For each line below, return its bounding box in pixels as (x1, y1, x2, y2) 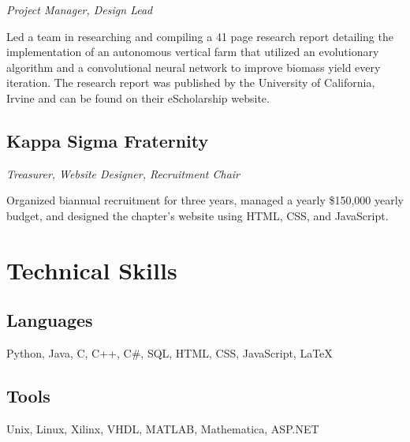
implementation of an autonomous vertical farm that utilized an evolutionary (6, 43, 379, 60)
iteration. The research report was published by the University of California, (6, 74, 375, 91)
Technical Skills (6, 253, 177, 286)
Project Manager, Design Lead (6, 2, 153, 17)
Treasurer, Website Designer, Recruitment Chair (6, 165, 240, 182)
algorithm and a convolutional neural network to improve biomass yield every (6, 58, 381, 75)
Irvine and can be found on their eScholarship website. (6, 89, 270, 106)
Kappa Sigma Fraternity (6, 128, 209, 152)
